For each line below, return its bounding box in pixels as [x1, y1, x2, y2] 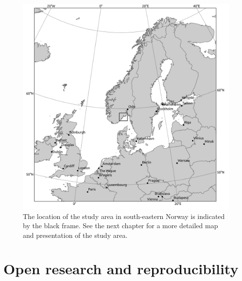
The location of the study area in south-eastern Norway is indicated [23, 211, 225, 221]
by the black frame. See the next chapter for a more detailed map [23, 220, 218, 231]
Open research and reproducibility [3, 258, 239, 278]
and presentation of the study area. [23, 230, 128, 240]
